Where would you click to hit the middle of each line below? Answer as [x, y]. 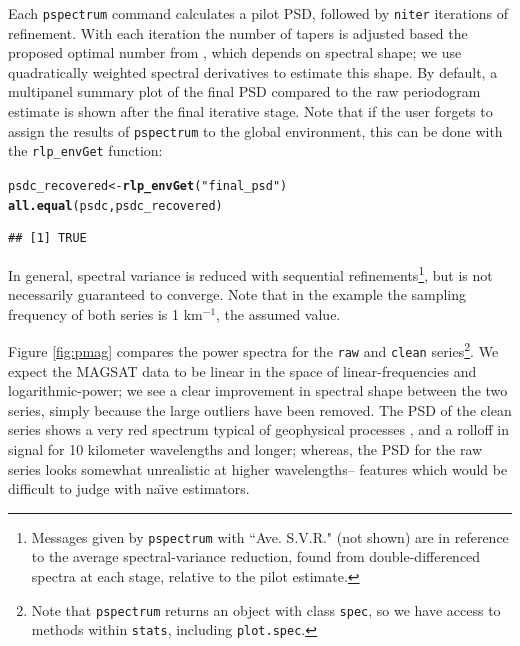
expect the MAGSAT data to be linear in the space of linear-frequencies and [242, 370]
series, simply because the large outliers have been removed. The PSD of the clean [260, 409]
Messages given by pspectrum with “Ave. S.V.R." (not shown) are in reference [270, 536]
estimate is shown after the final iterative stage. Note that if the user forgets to [250, 111]
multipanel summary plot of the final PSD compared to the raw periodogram [244, 91]
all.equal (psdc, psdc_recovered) [115, 205]
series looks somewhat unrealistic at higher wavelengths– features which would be [258, 468]
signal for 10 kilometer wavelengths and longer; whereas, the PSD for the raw [245, 448]
